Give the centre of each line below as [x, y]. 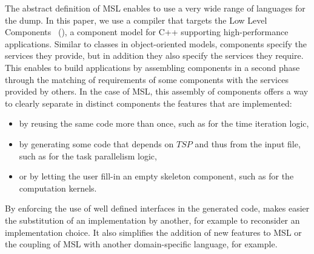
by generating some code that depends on [96, 143]
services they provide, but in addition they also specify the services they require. [154, 55]
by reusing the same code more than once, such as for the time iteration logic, [164, 123]
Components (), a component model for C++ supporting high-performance [147, 32]
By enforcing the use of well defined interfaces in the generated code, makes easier [157, 208]
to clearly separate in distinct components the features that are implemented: [149, 103]
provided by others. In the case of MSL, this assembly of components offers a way [157, 91]
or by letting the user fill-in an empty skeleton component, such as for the [156, 176]
